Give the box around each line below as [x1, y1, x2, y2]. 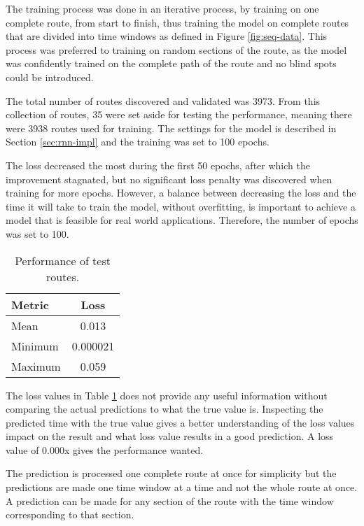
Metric [11, 296, 49, 313]
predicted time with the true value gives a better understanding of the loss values [6, 415, 355, 429]
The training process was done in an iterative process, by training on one [6, 1, 319, 15]
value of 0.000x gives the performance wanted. [6, 442, 204, 457]
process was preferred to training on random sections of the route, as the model [6, 42, 347, 57]
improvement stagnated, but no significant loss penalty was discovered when [6, 171, 332, 186]
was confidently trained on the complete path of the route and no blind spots [6, 56, 337, 71]
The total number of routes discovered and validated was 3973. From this [6, 93, 321, 108]
